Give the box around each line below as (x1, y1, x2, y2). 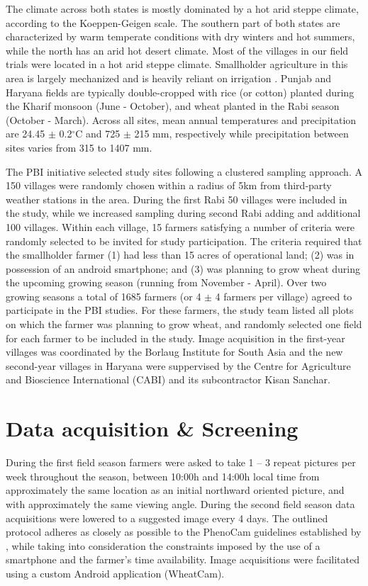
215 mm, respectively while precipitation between (134, 126, 349, 141)
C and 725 (75, 126, 121, 141)
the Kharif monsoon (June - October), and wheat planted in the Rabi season (6, 98, 340, 113)
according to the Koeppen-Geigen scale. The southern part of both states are (6, 15, 340, 30)
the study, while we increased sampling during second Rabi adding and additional (6, 205, 361, 220)
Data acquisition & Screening (6, 414, 299, 443)
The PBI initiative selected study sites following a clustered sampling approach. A (6, 164, 362, 179)
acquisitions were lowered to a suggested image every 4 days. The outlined (6, 510, 328, 525)
